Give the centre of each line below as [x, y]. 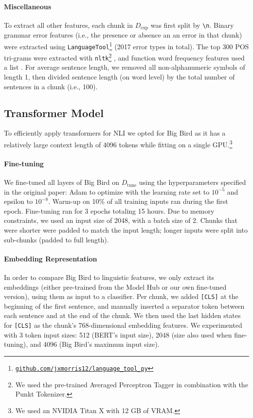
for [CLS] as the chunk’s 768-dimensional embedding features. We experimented [123, 325]
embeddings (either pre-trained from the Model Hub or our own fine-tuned [115, 287]
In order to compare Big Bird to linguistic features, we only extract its [109, 277]
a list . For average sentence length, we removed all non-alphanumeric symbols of [125, 67]
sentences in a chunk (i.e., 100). [51, 86]
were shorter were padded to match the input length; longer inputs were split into [126, 230]
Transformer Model [54, 112]
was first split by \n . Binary [192, 25]
